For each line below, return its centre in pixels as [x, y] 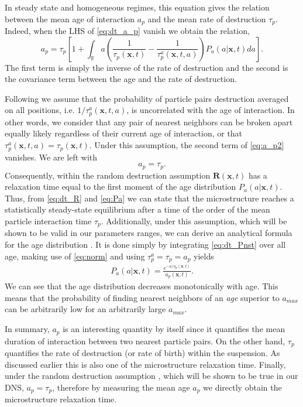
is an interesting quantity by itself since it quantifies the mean [174, 329]
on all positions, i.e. [40, 110]
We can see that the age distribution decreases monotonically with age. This [142, 286]
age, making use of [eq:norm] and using [75, 256]
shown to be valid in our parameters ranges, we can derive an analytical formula [149, 233]
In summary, [27, 329]
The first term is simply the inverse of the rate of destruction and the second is [147, 67]
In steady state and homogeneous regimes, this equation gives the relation [137, 7]
